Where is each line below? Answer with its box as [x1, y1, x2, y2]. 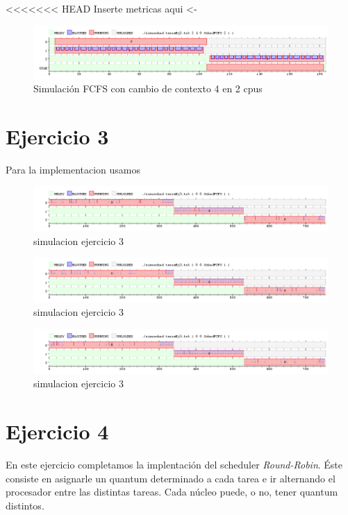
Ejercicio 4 [6, 417, 109, 446]
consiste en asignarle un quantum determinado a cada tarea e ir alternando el [6, 471, 335, 485]
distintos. [6, 498, 44, 512]
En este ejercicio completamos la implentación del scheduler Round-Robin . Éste [6, 457, 343, 471]
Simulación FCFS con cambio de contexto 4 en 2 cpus [33, 81, 263, 96]
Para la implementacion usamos [6, 162, 141, 176]
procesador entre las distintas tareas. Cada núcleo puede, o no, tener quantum [6, 484, 338, 499]
